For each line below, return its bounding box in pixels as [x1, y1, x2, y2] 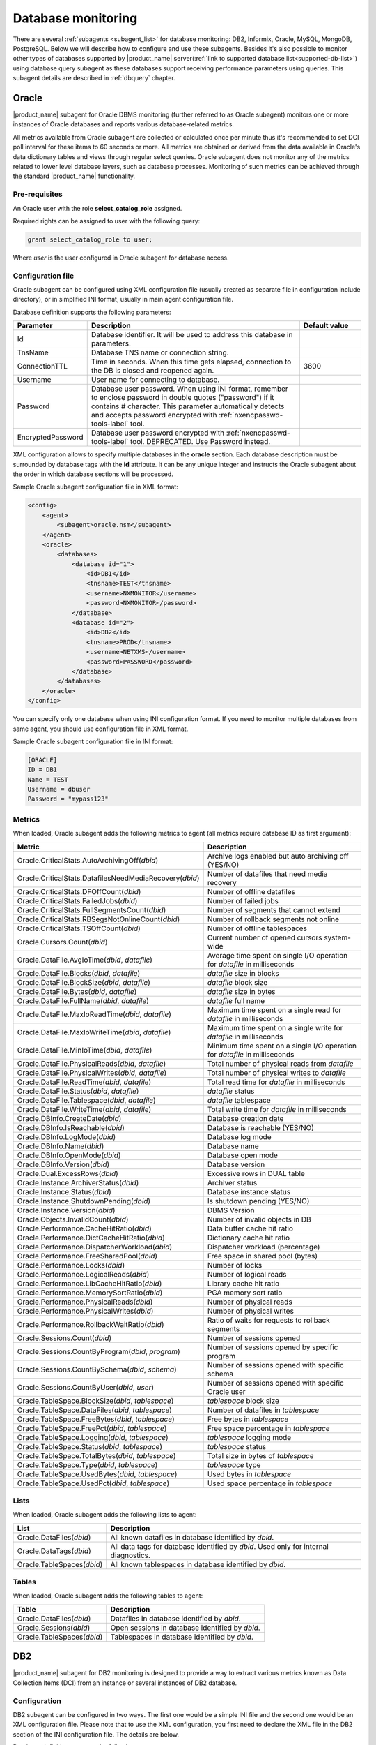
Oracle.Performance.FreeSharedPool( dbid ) [17, 1251, 158, 1261]
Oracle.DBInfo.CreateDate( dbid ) [17, 1113, 122, 1123]
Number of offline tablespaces [207, 923, 308, 933]
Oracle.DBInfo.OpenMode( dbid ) [17, 1150, 121, 1160]
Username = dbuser [27, 785, 91, 794]
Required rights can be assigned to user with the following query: [13, 216, 201, 225]
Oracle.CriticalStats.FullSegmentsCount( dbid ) [17, 905, 166, 914]
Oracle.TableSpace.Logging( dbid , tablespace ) [17, 1432, 169, 1442]
